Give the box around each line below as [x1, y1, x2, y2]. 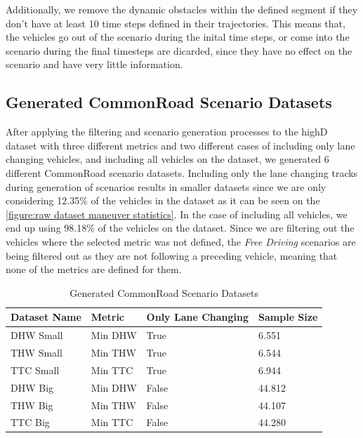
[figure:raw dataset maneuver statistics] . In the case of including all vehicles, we [6, 206, 348, 221]
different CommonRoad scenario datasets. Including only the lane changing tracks [6, 165, 358, 180]
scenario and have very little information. [6, 57, 183, 72]
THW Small [11, 345, 62, 359]
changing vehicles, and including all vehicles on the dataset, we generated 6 [6, 152, 329, 166]
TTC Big [11, 415, 50, 430]
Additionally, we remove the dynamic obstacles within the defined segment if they [6, 2, 358, 16]
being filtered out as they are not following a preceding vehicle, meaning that [6, 248, 338, 263]
